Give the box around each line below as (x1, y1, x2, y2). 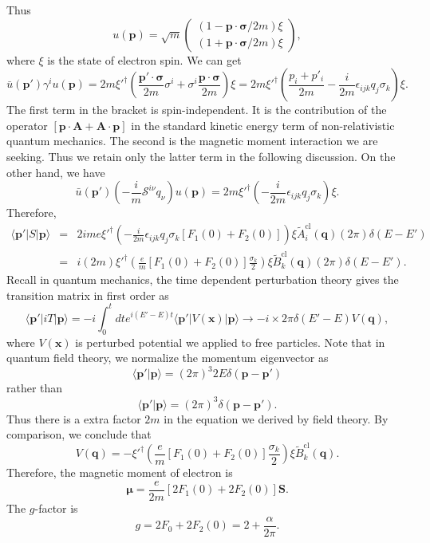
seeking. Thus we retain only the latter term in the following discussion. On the (6, 148, 396, 164)
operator (6, 116, 48, 133)
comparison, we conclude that (6, 426, 152, 443)
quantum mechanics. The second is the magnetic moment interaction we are (6, 132, 378, 149)
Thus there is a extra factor (6, 410, 141, 427)
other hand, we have (6, 163, 105, 180)
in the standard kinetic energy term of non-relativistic (131, 116, 395, 133)
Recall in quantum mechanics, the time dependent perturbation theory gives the (6, 271, 399, 288)
